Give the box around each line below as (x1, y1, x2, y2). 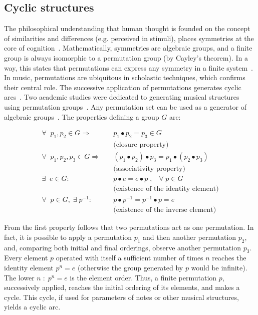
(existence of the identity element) (113, 185, 219, 193)
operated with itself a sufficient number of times (56, 252, 203, 263)
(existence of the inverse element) (113, 206, 216, 214)
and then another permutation (143, 231, 236, 242)
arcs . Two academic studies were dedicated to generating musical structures (4, 92, 239, 102)
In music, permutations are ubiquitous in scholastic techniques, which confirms (4, 72, 245, 83)
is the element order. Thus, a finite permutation (70, 272, 217, 282)
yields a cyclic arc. (4, 301, 61, 312)
